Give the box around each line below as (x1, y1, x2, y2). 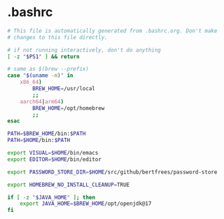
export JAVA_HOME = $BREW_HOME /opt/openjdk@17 (20, 200, 152, 207)
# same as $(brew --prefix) (7, 66, 90, 73)
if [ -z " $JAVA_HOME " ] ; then (7, 194, 96, 201)
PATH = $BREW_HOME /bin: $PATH (7, 130, 86, 137)
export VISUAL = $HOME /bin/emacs (7, 150, 99, 157)
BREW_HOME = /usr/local (32, 85, 96, 92)
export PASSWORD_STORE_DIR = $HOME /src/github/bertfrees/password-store (7, 169, 218, 176)
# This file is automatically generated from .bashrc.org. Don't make (7, 27, 218, 34)
